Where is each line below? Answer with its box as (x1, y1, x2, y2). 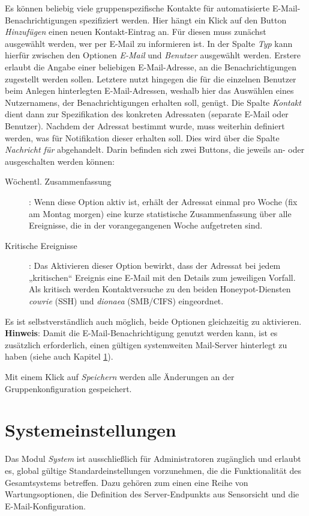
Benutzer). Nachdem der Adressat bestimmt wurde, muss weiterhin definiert (5, 119, 285, 132)
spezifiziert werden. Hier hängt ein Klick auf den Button (79, 13, 287, 26)
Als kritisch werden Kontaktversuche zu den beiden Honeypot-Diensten (29, 283, 291, 295)
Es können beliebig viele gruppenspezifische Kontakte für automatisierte (5, 2, 270, 14)
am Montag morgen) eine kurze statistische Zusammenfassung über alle (29, 207, 292, 220)
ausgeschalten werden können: (5, 155, 115, 167)
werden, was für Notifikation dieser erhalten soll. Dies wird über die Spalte (5, 131, 280, 144)
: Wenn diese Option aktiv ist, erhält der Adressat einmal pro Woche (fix (29, 195, 298, 207)
